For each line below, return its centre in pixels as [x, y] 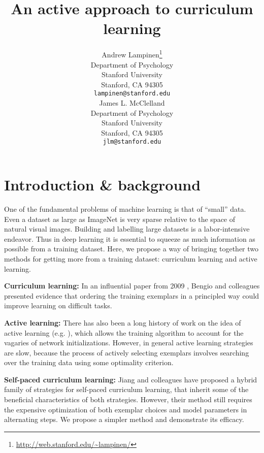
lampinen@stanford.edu [132, 94]
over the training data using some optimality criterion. [89, 362]
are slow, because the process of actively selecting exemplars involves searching [127, 352]
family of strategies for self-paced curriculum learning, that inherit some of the [126, 389]
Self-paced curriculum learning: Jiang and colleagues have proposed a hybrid [131, 379]
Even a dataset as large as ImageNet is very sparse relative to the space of [120, 219]
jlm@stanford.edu [132, 142]
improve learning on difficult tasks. [58, 305]
